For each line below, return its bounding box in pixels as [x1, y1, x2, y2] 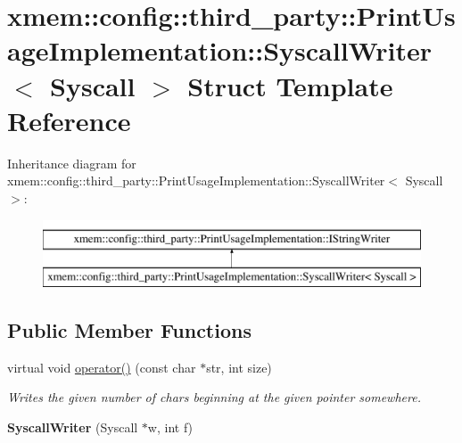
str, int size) [206, 357, 272, 376]
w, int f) [147, 418, 194, 437]
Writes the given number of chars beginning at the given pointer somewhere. [7, 388, 421, 406]
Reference [7, 102, 131, 138]
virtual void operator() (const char [7, 357, 196, 376]
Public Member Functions [7, 316, 252, 344]
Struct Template [187, 67, 393, 103]
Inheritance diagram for [7, 153, 136, 172]
